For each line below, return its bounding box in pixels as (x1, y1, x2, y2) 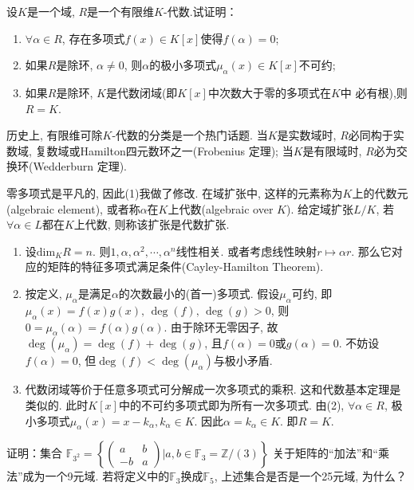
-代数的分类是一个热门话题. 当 (112, 127, 268, 143)
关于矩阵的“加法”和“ (273, 445, 378, 461)
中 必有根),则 (340, 84, 408, 100)
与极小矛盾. (213, 352, 273, 369)
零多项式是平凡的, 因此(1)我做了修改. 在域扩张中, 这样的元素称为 (6, 184, 343, 201)
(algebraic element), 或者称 (6, 200, 140, 217)
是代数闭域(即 (105, 84, 178, 100)
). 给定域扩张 (286, 200, 353, 217)
